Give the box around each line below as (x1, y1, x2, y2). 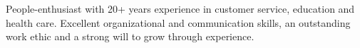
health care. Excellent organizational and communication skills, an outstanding (6, 15, 351, 30)
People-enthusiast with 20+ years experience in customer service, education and (6, 1, 355, 16)
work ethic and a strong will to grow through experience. (6, 29, 254, 44)
